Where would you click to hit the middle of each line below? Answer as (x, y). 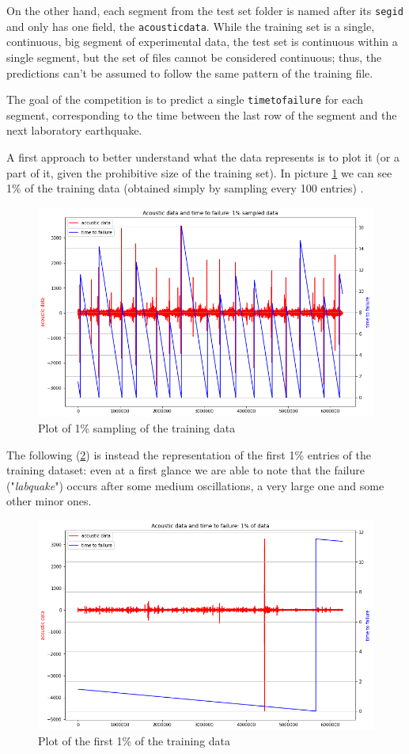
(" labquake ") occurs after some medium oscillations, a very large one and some (195, 485)
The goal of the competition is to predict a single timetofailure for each (185, 99)
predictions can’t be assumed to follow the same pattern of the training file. (190, 72)
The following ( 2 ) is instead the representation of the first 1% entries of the (189, 454)
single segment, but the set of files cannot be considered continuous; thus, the (194, 57)
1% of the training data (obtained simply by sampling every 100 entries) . (185, 188)
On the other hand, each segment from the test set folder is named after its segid (205, 10)
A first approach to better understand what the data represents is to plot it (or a (203, 156)
